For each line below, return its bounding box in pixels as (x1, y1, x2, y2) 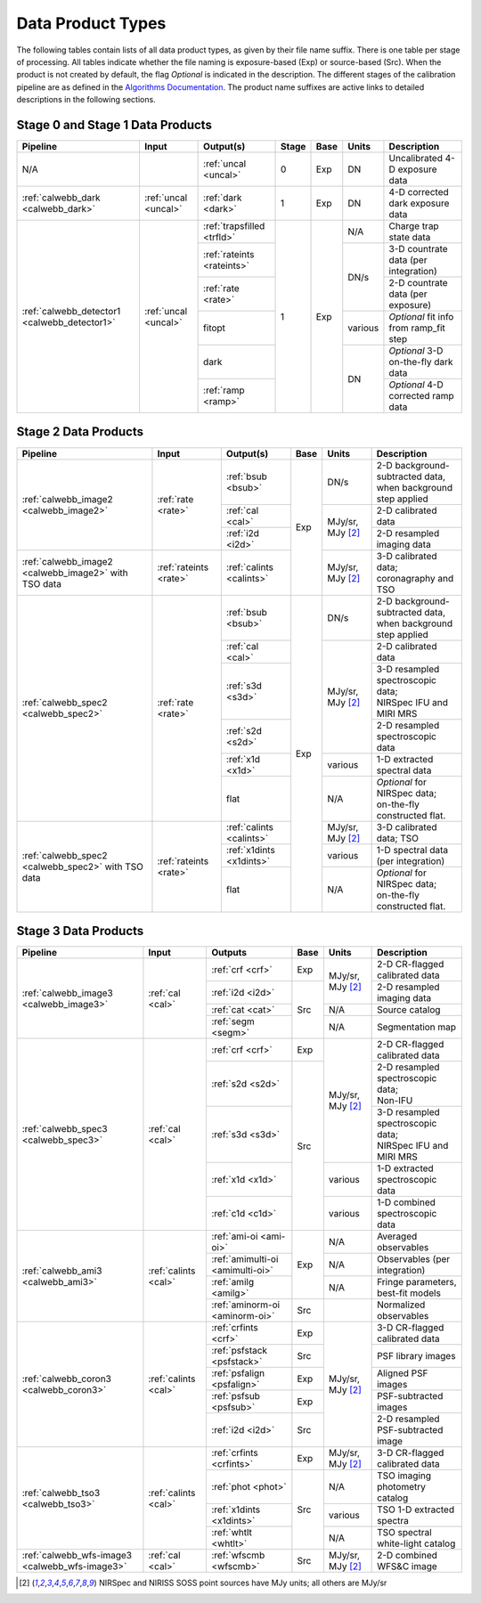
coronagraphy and (376, 572, 454, 584)
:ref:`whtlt (210, 1526, 253, 1539)
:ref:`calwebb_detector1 (21, 305, 121, 317)
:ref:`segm (210, 1015, 255, 1028)
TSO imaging (377, 1469, 432, 1482)
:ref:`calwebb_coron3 (21, 1372, 111, 1385)
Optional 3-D (388, 345, 444, 357)
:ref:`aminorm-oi (210, 1298, 281, 1311)
